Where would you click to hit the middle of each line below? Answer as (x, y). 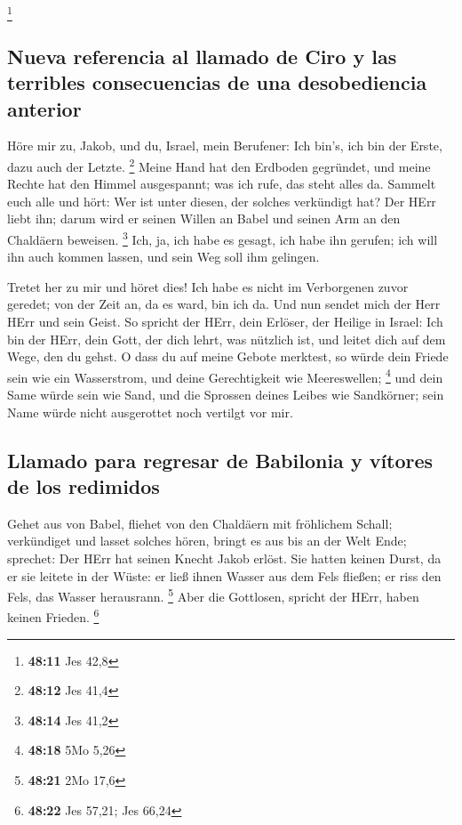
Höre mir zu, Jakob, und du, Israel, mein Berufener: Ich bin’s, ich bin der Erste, (225, 146)
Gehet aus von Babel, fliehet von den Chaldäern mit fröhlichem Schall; (200, 523)
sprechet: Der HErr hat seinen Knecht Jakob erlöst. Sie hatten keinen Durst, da (224, 558)
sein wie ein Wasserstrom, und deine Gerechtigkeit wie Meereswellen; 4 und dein (225, 376)
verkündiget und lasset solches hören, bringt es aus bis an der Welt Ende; (207, 541)
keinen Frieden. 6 (53, 616)
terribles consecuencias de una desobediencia (217, 82)
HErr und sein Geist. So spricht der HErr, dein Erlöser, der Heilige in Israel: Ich (225, 321)
